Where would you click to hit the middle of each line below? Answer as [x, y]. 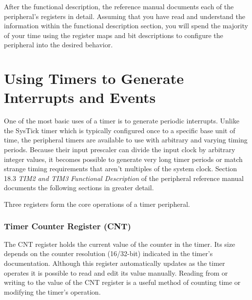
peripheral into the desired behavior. [58, 45]
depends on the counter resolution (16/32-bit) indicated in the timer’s [108, 253]
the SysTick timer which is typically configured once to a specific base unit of [120, 130]
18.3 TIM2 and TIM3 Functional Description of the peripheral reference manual [124, 178]
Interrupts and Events [80, 97]
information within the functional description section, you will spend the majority [126, 26]
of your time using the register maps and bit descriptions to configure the [114, 35]
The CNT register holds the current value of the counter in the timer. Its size [120, 244]
